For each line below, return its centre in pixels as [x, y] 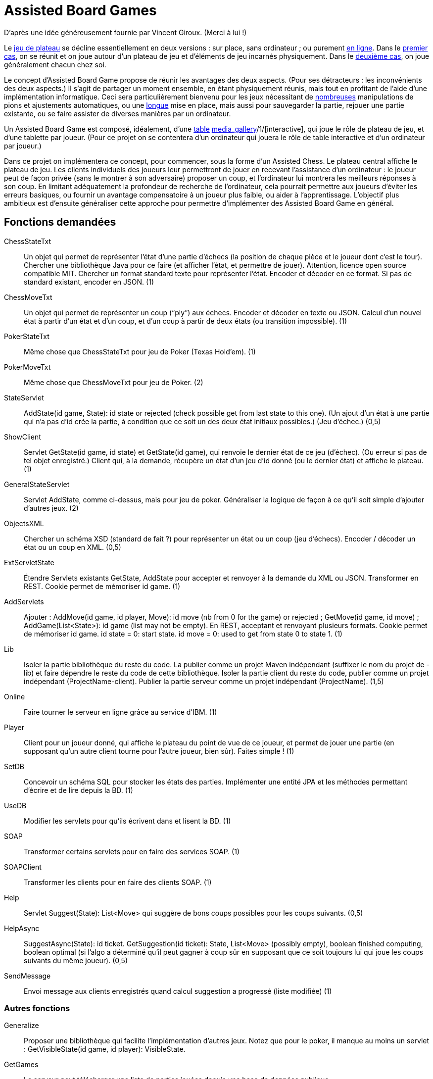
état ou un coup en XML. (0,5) [72, 547]
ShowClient [23, 437]
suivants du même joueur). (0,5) [76, 960]
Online [15, 696]
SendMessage [27, 976]
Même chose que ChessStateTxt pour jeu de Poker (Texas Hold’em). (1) [140, 351]
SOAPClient [23, 867]
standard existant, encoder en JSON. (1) [89, 282]
